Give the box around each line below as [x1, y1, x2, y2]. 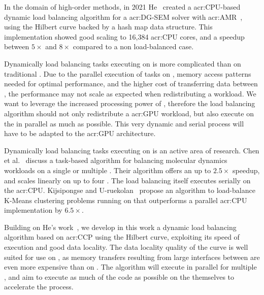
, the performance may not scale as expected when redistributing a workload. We [4, 88, 256, 99]
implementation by [4, 205, 62, 215]
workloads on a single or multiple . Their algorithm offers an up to [4, 165, 211, 175]
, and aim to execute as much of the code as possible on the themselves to [4, 271, 235, 282]
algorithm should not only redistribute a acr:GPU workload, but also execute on [4, 108, 254, 118]
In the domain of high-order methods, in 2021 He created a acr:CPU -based [4, 2, 241, 12]
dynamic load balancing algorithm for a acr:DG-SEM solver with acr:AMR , [4, 11, 243, 22]
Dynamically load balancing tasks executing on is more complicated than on [4, 58, 241, 69]
